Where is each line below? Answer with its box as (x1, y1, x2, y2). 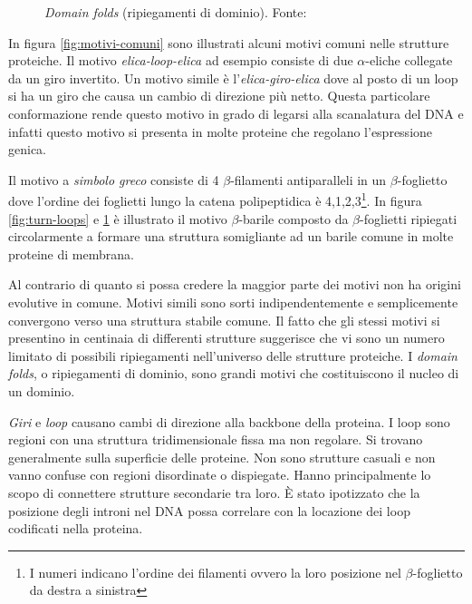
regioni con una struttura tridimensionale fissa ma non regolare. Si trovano (8, 430, 423, 449)
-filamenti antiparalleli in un (230, 170, 387, 189)
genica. (8, 140, 46, 159)
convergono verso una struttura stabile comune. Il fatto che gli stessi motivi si (8, 310, 440, 329)
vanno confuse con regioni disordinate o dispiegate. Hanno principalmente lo (8, 465, 431, 484)
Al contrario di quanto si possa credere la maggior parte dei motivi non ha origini (8, 275, 461, 294)
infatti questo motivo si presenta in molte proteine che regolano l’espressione (8, 122, 433, 141)
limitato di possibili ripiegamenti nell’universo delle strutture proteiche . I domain (8, 346, 458, 365)
